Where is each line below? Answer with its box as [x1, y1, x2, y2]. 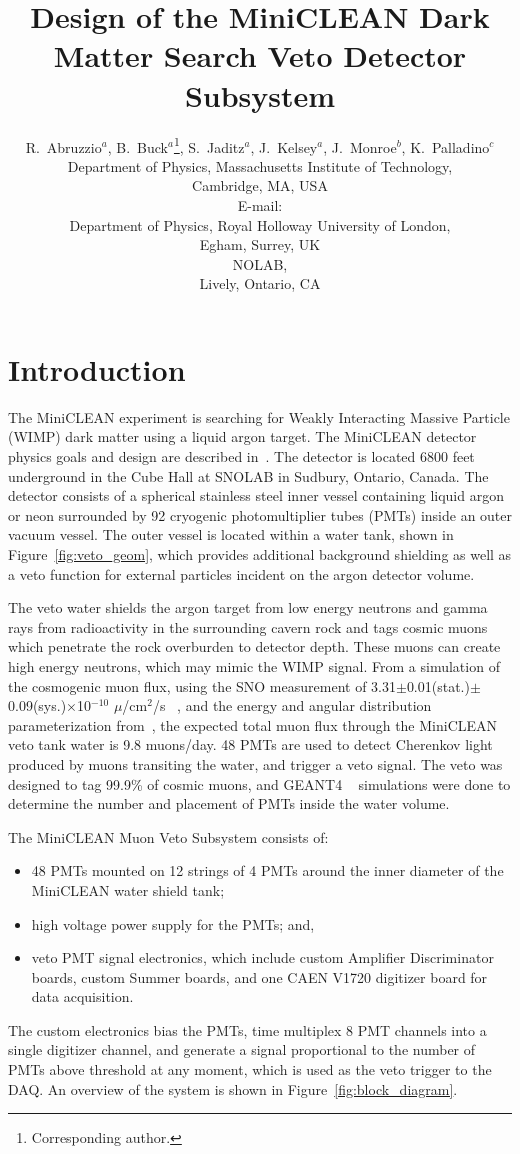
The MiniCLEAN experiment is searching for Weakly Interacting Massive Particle [8, 406, 510, 427]
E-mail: [237, 194, 283, 215]
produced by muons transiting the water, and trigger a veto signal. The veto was [8, 753, 503, 774]
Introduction [8, 348, 186, 389]
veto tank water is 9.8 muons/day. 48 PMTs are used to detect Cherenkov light [8, 734, 493, 755]
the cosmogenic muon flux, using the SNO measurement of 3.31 [8, 675, 396, 696]
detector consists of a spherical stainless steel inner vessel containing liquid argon [8, 485, 504, 506]
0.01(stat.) [406, 675, 470, 696]
